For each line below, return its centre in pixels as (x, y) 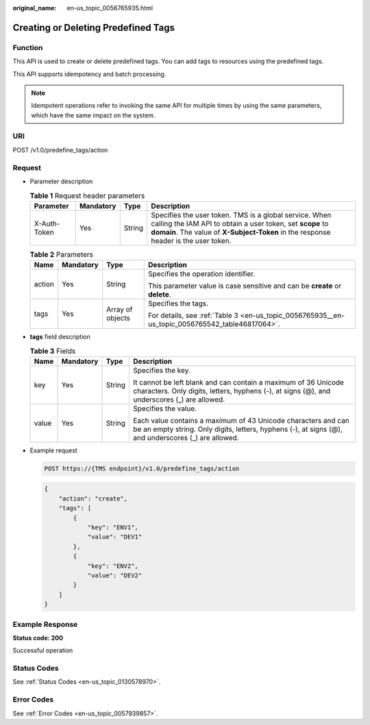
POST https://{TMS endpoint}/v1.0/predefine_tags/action (142, 468)
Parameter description (61, 181)
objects (118, 318)
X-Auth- (47, 223)
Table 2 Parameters (62, 254)
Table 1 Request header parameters (87, 196)
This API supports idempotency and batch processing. (89, 74)
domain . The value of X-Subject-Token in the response (241, 232)
